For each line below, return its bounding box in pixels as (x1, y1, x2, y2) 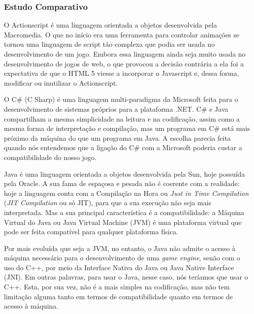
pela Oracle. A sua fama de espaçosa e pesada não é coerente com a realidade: (4, 178, 240, 188)
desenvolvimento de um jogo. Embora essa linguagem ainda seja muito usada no (4, 49, 246, 59)
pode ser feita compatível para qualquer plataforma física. (4, 226, 178, 237)
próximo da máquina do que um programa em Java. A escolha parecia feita (4, 132, 231, 143)
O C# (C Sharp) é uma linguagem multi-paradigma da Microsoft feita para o (4, 94, 238, 104)
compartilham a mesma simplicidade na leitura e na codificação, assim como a (4, 113, 240, 124)
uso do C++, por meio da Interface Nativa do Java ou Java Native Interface (4, 262, 234, 272)
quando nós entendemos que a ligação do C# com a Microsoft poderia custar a (4, 142, 242, 153)
